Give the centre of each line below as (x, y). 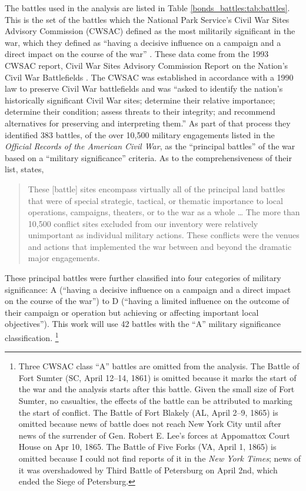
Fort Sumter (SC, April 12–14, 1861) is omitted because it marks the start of (157, 377)
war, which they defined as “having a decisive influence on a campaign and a (143, 42)
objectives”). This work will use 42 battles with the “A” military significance (143, 324)
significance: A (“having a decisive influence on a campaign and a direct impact (148, 289)
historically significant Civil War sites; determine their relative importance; (140, 100)
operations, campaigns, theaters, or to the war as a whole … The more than (164, 212)
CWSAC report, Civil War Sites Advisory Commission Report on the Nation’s (147, 65)
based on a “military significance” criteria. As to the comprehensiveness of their (148, 157)
